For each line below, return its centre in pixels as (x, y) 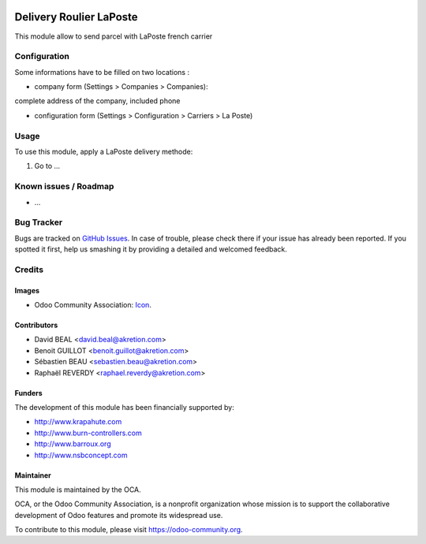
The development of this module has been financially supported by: (124, 407)
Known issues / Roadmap (64, 187)
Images (27, 290)
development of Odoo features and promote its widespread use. (119, 515)
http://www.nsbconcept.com (81, 455)
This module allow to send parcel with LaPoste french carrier (114, 36)
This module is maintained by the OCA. (78, 490)
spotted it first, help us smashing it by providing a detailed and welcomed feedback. (151, 249)
